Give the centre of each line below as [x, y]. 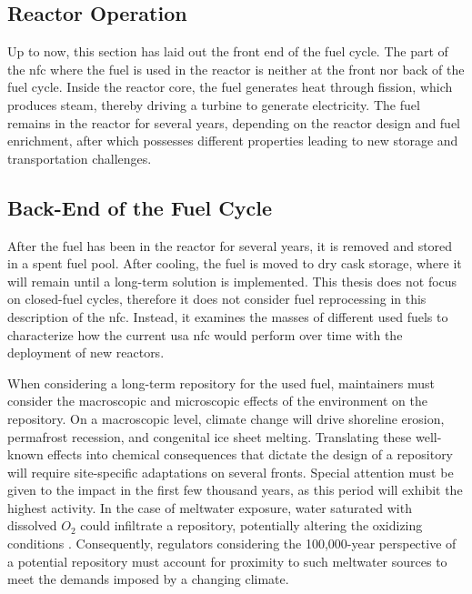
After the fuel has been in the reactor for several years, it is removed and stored [230, 245]
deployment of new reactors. [86, 352]
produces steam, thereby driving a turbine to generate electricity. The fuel [214, 104]
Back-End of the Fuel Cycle [140, 207]
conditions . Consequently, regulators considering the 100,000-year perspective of [232, 544]
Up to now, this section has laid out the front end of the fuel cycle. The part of [228, 51]
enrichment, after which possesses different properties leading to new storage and [233, 141]
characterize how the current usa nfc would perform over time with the [205, 334]
